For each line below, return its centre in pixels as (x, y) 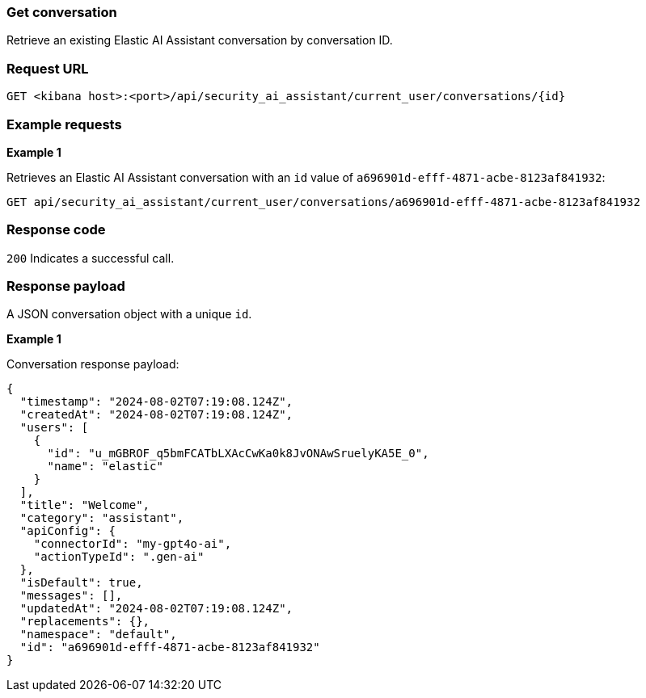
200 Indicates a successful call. (91, 258)
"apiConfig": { (68, 531)
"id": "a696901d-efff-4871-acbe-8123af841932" (170, 648)
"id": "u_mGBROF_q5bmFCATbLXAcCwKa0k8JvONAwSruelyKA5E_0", (238, 454)
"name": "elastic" (105, 467)
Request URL (48, 68)
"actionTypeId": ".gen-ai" (119, 557)
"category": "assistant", (102, 518)
